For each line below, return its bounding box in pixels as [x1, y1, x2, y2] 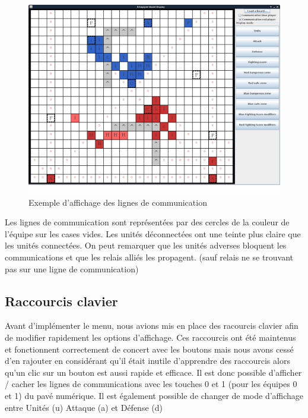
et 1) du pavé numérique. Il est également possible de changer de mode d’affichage [5, 389, 304, 401]
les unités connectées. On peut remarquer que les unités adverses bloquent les [5, 239, 287, 252]
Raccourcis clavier [5, 291, 118, 310]
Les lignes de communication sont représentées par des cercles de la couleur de [5, 216, 290, 228]
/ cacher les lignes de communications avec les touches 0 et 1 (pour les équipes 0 [5, 378, 297, 390]
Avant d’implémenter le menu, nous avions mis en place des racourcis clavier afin [5, 319, 299, 332]
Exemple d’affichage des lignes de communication [28, 196, 207, 208]
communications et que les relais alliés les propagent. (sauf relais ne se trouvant [5, 250, 294, 263]
